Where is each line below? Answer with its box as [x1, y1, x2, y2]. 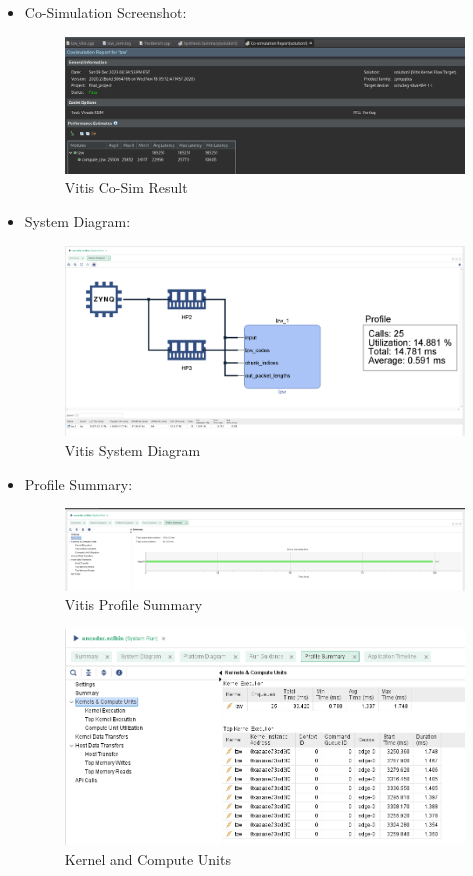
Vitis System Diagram [64, 440, 201, 461]
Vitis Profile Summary [64, 594, 203, 615]
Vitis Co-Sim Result [64, 177, 188, 198]
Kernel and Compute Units [64, 848, 231, 869]
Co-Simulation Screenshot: [24, 2, 187, 22]
